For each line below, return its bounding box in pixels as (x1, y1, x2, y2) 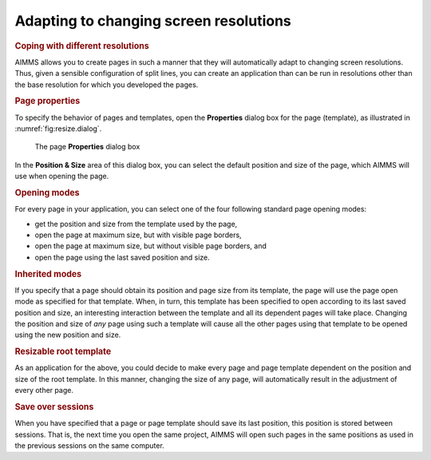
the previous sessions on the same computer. (14, 441, 165, 450)
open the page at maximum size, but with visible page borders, (34, 230, 243, 240)
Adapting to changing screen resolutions (14, 12, 291, 30)
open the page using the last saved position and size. (34, 252, 211, 262)
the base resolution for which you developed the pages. (14, 80, 199, 89)
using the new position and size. (14, 330, 121, 339)
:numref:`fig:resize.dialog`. (14, 124, 102, 133)
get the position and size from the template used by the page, (34, 219, 238, 228)
